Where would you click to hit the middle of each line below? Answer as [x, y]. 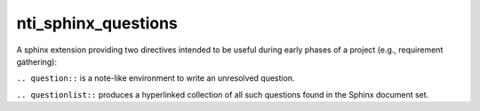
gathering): [37, 61]
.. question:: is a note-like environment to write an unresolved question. [156, 78]
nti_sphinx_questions [97, 23]
